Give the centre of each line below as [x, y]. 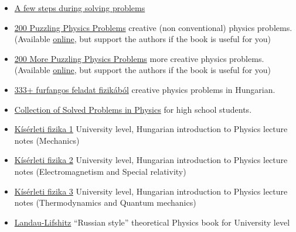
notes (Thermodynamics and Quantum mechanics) [105, 202]
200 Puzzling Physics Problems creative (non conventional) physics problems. [153, 27]
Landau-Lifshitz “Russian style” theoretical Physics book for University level [152, 222]
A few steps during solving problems [80, 8]
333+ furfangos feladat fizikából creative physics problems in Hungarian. [145, 89]
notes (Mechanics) [47, 140]
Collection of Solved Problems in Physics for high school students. [133, 109]
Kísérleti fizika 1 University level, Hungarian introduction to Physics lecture [151, 129]
